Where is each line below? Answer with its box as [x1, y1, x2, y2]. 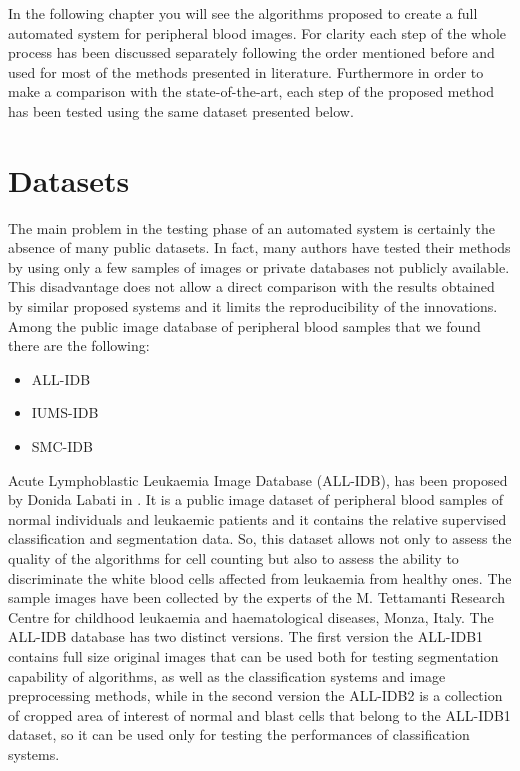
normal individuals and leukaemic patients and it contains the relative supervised [8, 508, 507, 529]
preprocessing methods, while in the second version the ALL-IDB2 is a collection [8, 685, 503, 706]
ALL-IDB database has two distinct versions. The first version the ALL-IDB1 [8, 626, 484, 647]
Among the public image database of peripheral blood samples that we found [8, 315, 481, 336]
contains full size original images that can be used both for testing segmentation [8, 645, 499, 666]
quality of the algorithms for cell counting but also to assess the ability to [8, 548, 459, 568]
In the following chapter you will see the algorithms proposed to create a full [8, 3, 478, 23]
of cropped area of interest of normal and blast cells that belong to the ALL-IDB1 [8, 704, 511, 725]
